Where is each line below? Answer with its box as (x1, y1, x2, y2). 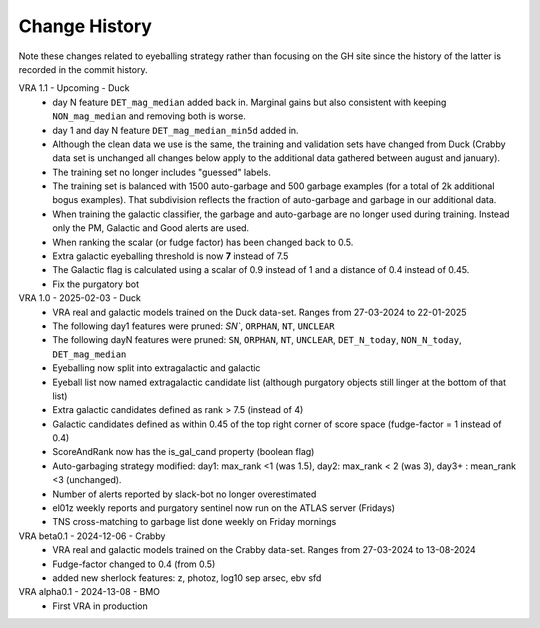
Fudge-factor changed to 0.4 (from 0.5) (52, 558, 216, 570)
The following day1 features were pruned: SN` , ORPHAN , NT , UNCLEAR (52, 320, 335, 332)
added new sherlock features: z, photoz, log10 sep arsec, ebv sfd (52, 572, 322, 584)
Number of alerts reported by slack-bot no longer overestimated (52, 488, 317, 500)
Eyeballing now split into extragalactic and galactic (52, 362, 261, 374)
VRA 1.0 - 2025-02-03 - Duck (18, 292, 142, 304)
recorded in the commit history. (18, 63, 148, 75)
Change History (18, 15, 152, 37)
